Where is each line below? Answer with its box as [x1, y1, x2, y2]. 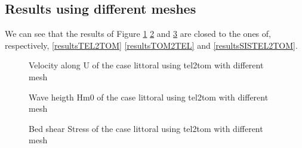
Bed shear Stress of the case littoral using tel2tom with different [29, 122, 263, 134]
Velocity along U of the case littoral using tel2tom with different [29, 59, 264, 71]
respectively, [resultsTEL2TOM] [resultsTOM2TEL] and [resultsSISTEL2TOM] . [5, 39, 298, 51]
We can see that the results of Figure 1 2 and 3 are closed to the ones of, [5, 27, 271, 40]
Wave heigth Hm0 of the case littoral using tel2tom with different [29, 90, 269, 103]
